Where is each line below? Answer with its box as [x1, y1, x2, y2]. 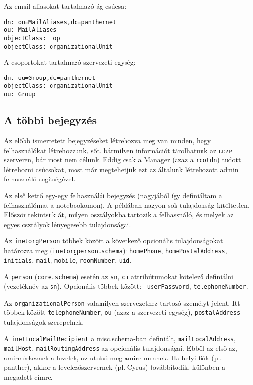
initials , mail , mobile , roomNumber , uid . [4, 255, 132, 265]
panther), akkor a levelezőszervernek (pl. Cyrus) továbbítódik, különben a [4, 362, 226, 372]
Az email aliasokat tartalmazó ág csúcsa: [4, 1, 126, 11]
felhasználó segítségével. [4, 174, 76, 184]
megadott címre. [4, 372, 53, 382]
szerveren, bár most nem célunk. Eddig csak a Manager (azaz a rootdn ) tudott [4, 154, 241, 165]
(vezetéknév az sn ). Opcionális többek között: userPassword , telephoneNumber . [4, 281, 248, 291]
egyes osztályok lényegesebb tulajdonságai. [4, 219, 131, 229]
